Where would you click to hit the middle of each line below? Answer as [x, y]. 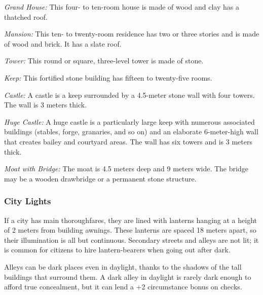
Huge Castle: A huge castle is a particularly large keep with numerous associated [129, 121]
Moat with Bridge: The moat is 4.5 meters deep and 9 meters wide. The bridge [126, 169]
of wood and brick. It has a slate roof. [63, 43]
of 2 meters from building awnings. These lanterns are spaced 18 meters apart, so [130, 230]
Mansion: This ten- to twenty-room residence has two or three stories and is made [132, 34]
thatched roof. [26, 16]
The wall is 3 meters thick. [46, 105]
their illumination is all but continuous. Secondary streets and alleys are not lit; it [131, 239]
